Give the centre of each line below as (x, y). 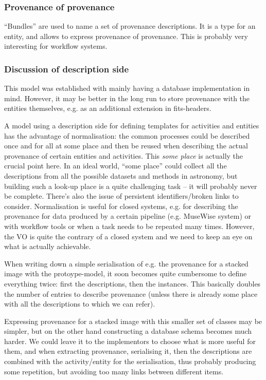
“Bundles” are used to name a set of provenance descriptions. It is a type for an (130, 26)
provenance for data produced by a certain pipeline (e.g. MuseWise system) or (128, 216)
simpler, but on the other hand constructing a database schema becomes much (128, 331)
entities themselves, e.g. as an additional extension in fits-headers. (108, 108)
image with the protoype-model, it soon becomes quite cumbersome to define (126, 273)
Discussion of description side (67, 69)
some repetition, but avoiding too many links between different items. (114, 371)
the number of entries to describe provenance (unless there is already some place (131, 293)
